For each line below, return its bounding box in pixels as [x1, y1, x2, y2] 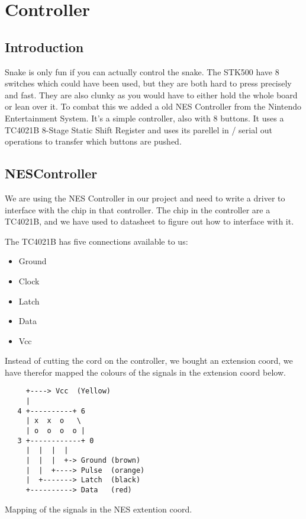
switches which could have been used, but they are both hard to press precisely [5, 77, 292, 89]
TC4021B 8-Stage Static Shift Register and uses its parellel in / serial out [5, 123, 272, 136]
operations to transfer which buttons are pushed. [5, 135, 182, 148]
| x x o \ [25, 417, 81, 425]
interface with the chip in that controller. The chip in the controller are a [5, 203, 270, 216]
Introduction [5, 37, 84, 56]
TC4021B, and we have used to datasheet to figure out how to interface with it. [5, 215, 294, 228]
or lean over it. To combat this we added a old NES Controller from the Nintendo [5, 100, 301, 113]
